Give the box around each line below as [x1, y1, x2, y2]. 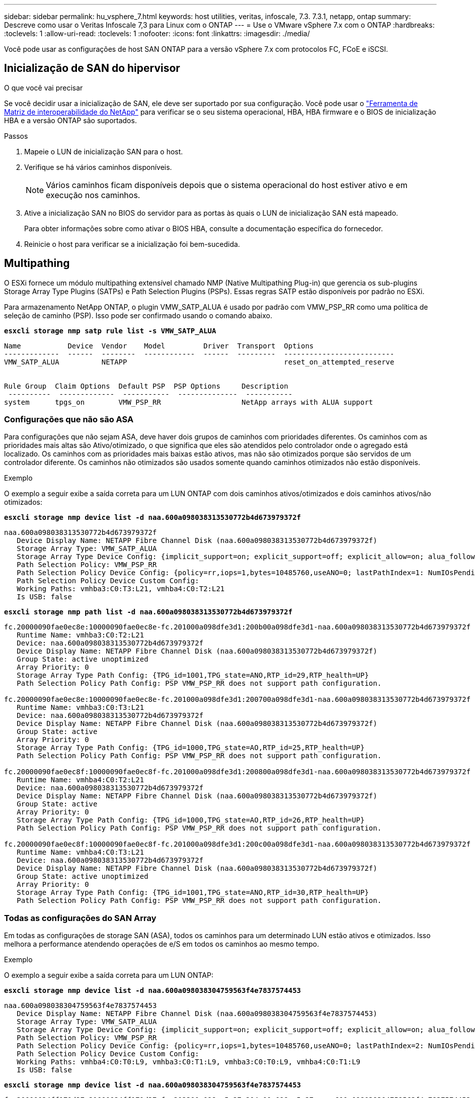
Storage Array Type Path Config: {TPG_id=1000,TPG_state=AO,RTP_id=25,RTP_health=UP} [17, 744, 365, 752]
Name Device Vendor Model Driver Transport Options [4, 341, 314, 350]
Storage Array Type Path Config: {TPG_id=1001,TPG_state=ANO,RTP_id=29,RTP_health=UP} [17, 671, 369, 680]
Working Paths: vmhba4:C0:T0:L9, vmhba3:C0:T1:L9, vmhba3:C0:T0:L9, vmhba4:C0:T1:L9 [17, 1058, 361, 1066]
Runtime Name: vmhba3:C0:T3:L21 [17, 703, 144, 712]
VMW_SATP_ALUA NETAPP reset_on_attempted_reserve [4, 357, 394, 366]
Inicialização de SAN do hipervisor [4, 62, 180, 75]
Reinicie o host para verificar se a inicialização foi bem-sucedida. [24, 239, 240, 248]
